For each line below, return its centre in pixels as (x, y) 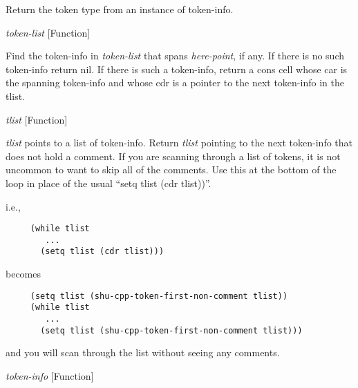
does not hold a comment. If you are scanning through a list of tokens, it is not (173, 156)
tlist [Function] (37, 119)
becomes (23, 274)
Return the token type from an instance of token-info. (120, 9)
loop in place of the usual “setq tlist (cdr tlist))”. (109, 183)
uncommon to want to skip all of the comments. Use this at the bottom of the (171, 169)
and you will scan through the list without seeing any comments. (143, 352)
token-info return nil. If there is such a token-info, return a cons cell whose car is (177, 69)
